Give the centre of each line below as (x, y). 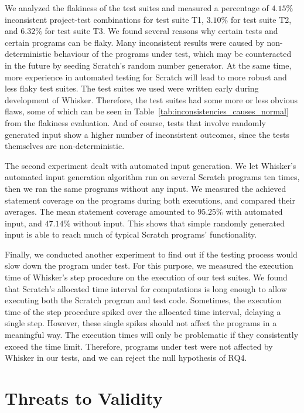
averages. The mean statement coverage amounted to (100, 211)
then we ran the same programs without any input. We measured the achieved (146, 188)
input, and (23, 223)
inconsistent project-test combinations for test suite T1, (105, 19)
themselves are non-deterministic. (65, 146)
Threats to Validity (84, 398)
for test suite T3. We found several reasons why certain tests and (161, 31)
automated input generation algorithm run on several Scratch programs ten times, (152, 177)
